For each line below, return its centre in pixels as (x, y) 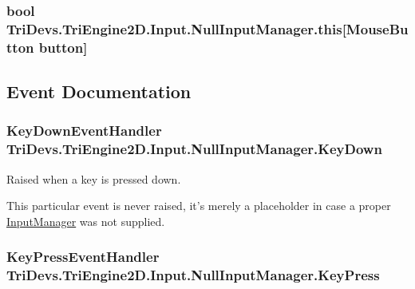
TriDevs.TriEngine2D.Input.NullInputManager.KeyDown (194, 149)
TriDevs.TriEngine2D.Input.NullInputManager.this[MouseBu (207, 28)
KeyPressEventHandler (83, 257)
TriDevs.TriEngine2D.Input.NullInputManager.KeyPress (193, 275)
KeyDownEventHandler (84, 131)
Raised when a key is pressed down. (94, 178)
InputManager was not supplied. (86, 221)
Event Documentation (99, 91)
